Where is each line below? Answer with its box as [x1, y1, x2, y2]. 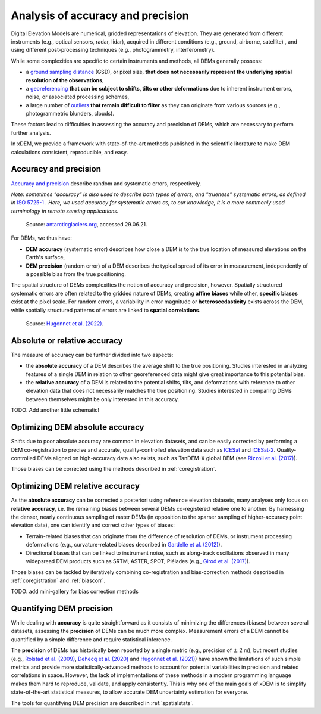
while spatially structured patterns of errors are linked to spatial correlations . [11, 306, 201, 313]
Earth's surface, [26, 254, 65, 261]
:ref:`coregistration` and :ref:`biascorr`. [11, 577, 106, 584]
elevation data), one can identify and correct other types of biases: [11, 521, 175, 529]
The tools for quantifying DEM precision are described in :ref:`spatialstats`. [11, 699, 194, 706]
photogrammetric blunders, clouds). [26, 110, 114, 117]
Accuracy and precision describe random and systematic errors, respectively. [11, 179, 202, 187]
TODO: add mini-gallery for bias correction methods [11, 588, 139, 595]
